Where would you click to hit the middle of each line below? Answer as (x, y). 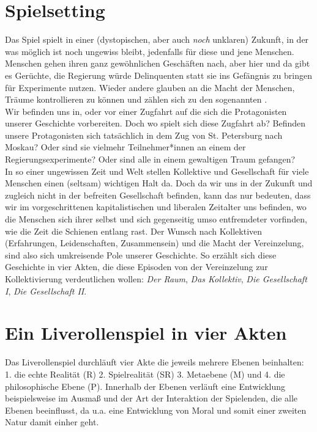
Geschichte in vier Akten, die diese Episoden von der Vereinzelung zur (136, 267)
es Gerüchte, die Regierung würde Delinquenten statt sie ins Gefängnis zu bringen (159, 75)
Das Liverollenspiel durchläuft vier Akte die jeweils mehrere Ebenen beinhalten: (155, 362)
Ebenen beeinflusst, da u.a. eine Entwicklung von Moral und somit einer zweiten (156, 410)
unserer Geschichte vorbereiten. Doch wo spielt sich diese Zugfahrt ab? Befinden (155, 123)
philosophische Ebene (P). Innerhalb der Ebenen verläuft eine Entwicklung (145, 386)
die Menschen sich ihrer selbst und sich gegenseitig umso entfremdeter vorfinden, (156, 219)
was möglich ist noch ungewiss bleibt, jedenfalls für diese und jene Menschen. (150, 51)
